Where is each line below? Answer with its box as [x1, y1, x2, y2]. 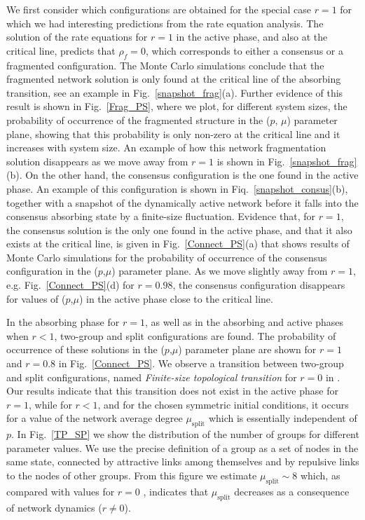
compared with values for [6, 484, 115, 498]
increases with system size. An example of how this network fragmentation [6, 140, 326, 155]
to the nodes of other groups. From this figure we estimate [6, 468, 257, 482]
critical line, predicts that [6, 43, 116, 57]
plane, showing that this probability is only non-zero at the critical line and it [6, 126, 340, 141]
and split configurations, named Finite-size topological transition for [6, 369, 297, 384]
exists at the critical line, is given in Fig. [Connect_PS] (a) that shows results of [6, 236, 350, 251]
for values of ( [6, 291, 66, 306]
